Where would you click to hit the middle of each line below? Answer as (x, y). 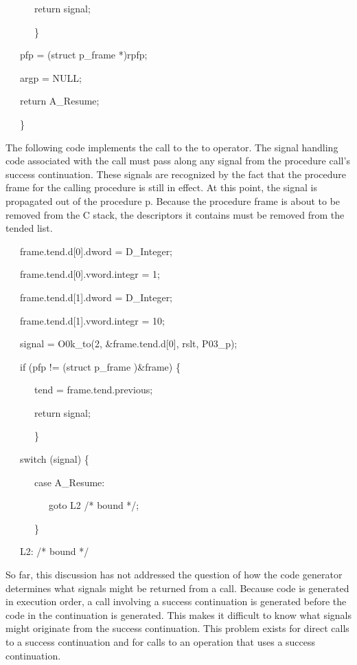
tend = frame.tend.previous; (93, 390)
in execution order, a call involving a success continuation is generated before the (176, 601)
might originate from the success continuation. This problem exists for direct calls (177, 628)
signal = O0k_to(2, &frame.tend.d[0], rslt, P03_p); (128, 344)
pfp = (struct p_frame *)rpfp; (83, 55)
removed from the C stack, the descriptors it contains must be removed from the (175, 214)
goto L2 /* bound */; (94, 505)
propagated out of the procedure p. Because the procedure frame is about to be (173, 200)
